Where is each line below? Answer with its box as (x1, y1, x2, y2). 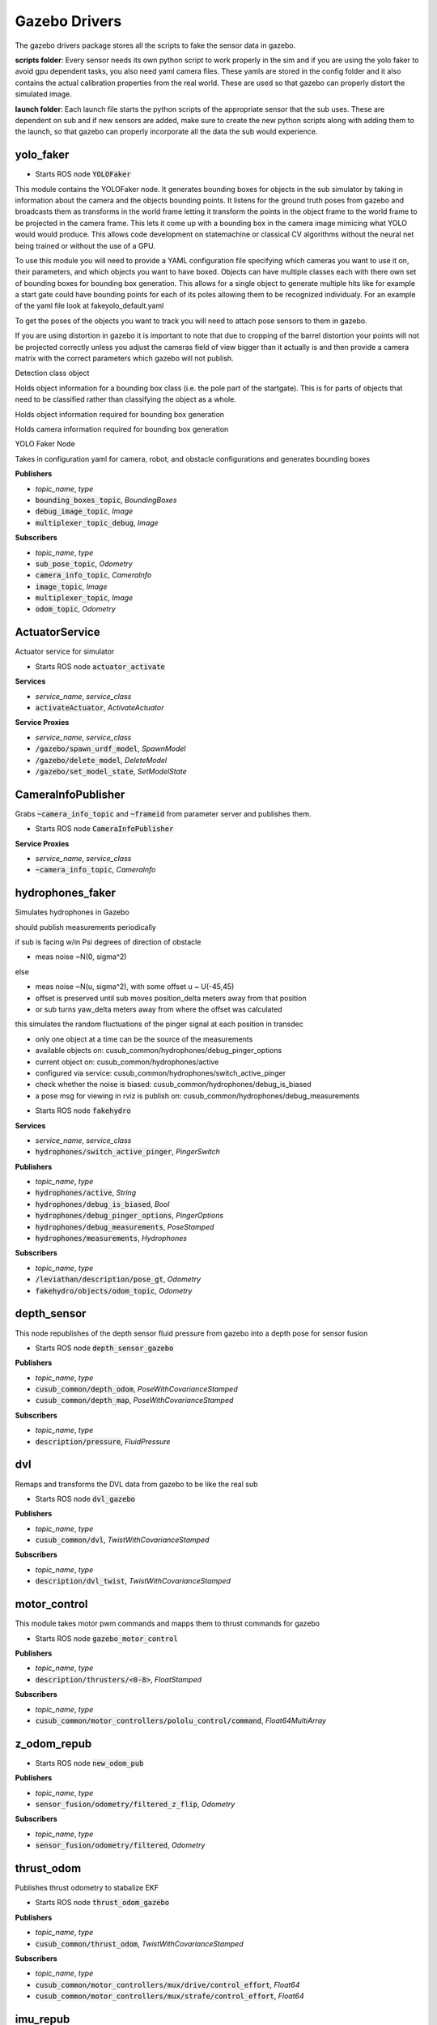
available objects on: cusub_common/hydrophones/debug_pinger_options (35, 1046, 282, 1055)
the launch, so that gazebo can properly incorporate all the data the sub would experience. (15, 126, 318, 137)
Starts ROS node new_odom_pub (35, 1758, 144, 1767)
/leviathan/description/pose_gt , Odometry (35, 1274, 202, 1284)
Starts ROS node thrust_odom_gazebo (35, 1898, 170, 1908)
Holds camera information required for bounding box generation (15, 424, 229, 433)
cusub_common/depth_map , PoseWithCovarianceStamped (35, 1396, 234, 1405)
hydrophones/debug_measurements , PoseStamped (35, 1221, 214, 1231)
